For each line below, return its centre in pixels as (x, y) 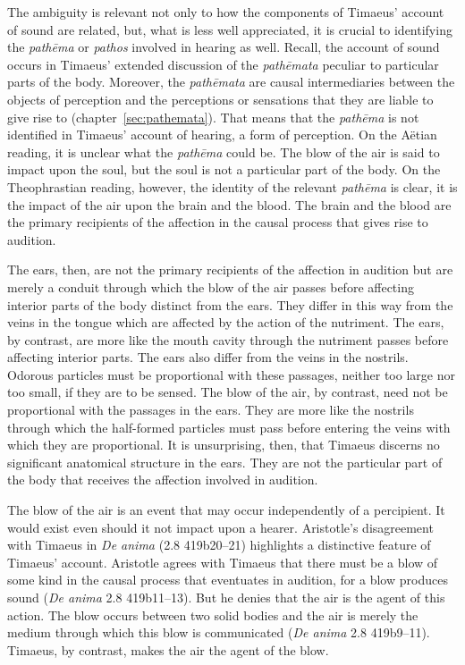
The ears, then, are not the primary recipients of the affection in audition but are (230, 269)
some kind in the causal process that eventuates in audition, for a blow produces (228, 580)
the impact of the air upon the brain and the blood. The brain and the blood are (229, 204)
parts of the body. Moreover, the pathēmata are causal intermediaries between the (231, 82)
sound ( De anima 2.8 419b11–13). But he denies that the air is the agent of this (226, 597)
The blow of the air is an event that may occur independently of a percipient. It (226, 510)
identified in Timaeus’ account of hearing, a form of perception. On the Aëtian (222, 135)
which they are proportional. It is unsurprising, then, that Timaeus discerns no (224, 445)
